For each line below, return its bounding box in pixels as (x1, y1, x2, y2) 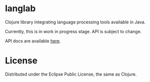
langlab (5, 3, 36, 14)
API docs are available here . (5, 38, 61, 44)
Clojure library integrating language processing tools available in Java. (5, 19, 146, 25)
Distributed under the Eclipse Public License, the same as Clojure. (5, 71, 137, 77)
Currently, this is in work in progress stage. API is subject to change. (5, 28, 142, 34)
